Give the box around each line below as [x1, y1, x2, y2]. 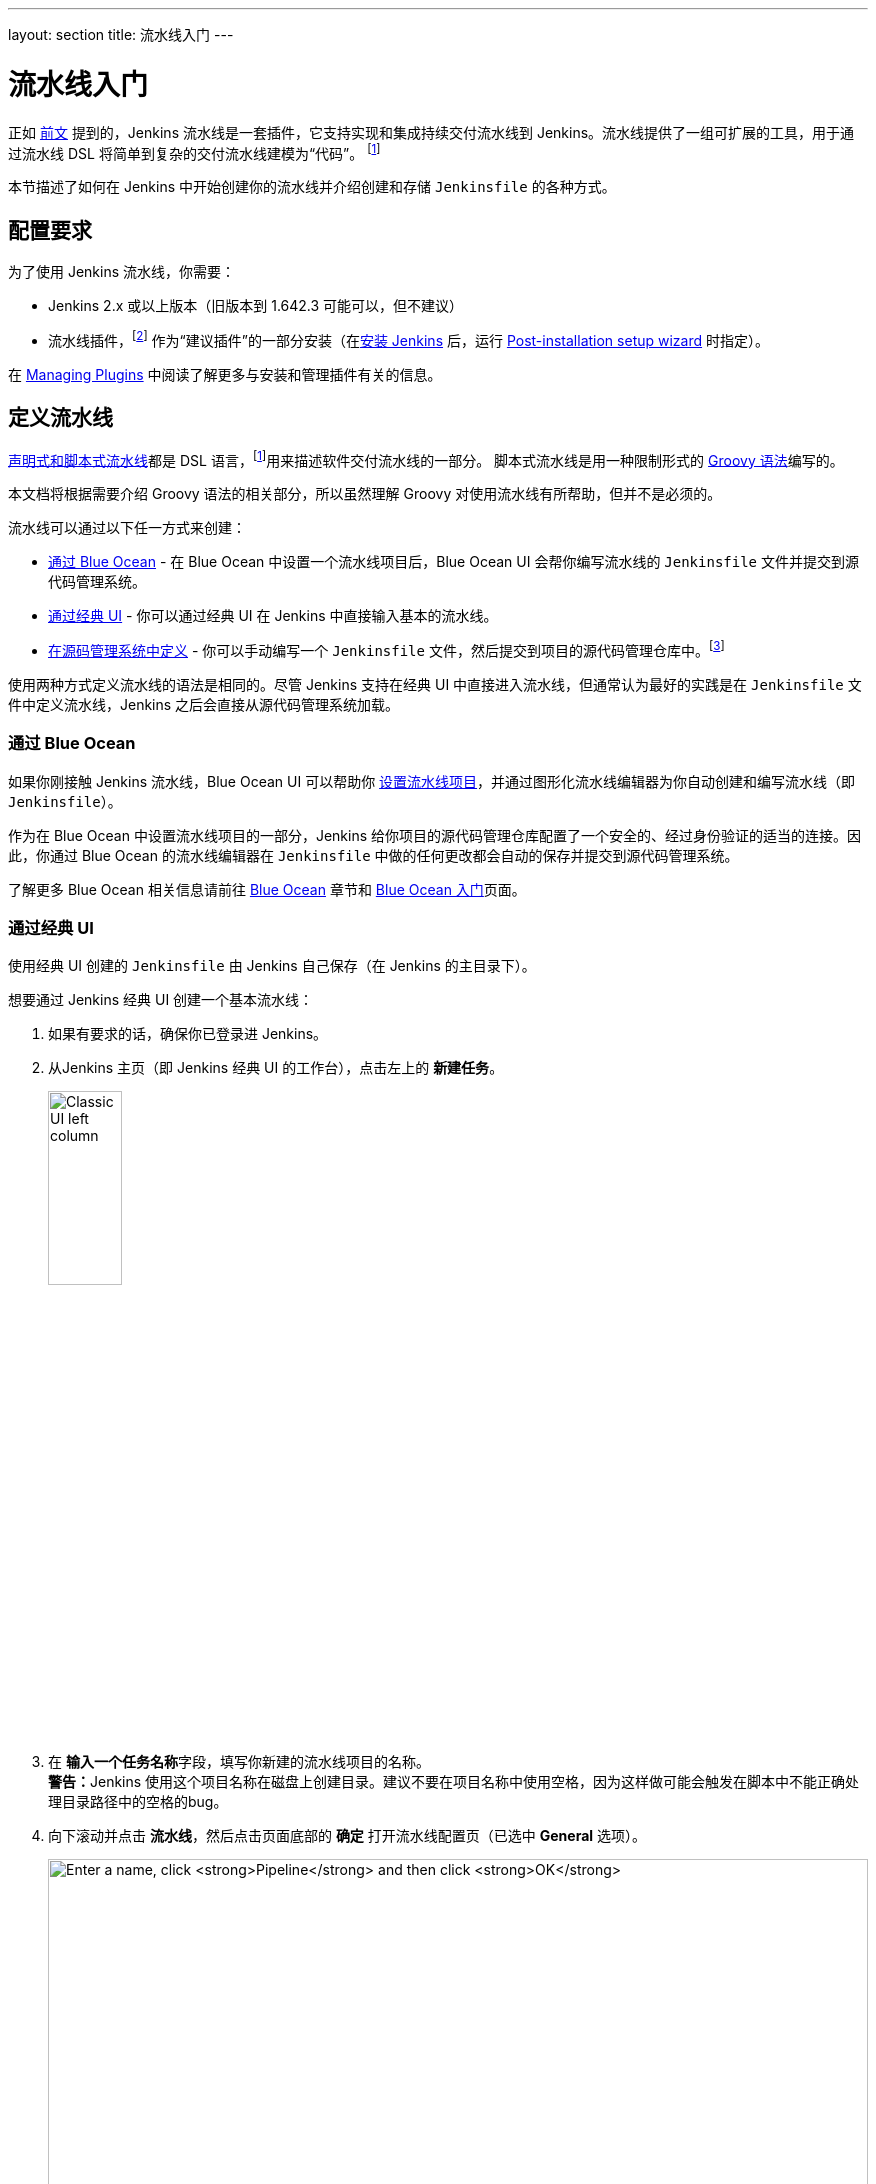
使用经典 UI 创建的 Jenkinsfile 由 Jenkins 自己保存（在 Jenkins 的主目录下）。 [8, 957, 536, 975]
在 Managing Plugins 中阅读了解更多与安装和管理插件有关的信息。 [8, 365, 442, 383]
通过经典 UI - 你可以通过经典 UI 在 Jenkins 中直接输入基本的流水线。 [48, 607, 498, 625]
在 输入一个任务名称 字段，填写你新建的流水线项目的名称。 [48, 1752, 430, 1770]
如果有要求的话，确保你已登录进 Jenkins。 [48, 1025, 328, 1043]
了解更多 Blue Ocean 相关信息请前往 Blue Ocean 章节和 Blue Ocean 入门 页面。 [8, 880, 526, 898]
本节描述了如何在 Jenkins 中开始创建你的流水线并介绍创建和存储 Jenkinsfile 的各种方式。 [8, 178, 616, 196]
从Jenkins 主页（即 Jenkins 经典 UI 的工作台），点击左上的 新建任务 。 [48, 1059, 504, 1077]
